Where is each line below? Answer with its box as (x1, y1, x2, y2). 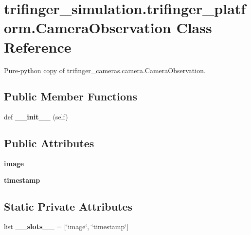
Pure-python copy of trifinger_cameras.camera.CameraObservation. (4, 65, 206, 75)
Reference (4, 37, 72, 57)
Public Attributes (4, 136, 94, 151)
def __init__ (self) (4, 112, 68, 122)
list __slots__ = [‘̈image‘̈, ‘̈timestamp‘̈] (4, 221, 129, 232)
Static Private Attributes (4, 198, 133, 214)
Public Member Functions (4, 89, 137, 104)
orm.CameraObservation (4, 18, 171, 38)
